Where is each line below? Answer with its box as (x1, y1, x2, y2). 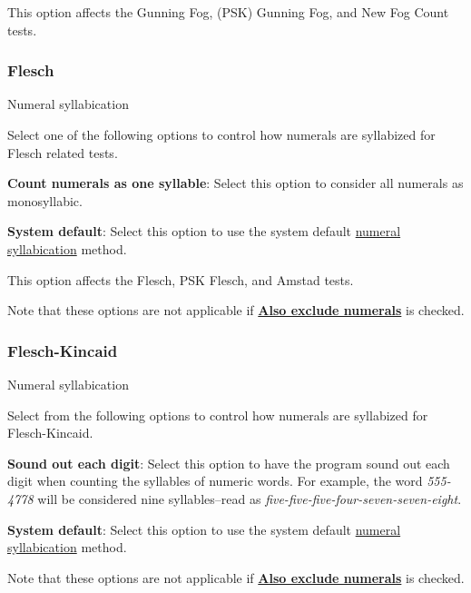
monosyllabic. (7, 191, 83, 210)
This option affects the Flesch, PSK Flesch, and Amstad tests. (7, 270, 354, 289)
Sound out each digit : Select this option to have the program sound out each (7, 453, 450, 472)
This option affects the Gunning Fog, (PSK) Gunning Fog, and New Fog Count (7, 3, 449, 21)
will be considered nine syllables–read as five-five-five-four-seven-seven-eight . (37, 489, 462, 508)
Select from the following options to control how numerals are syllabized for (7, 405, 428, 424)
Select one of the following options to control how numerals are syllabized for (7, 125, 436, 143)
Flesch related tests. (7, 143, 118, 162)
